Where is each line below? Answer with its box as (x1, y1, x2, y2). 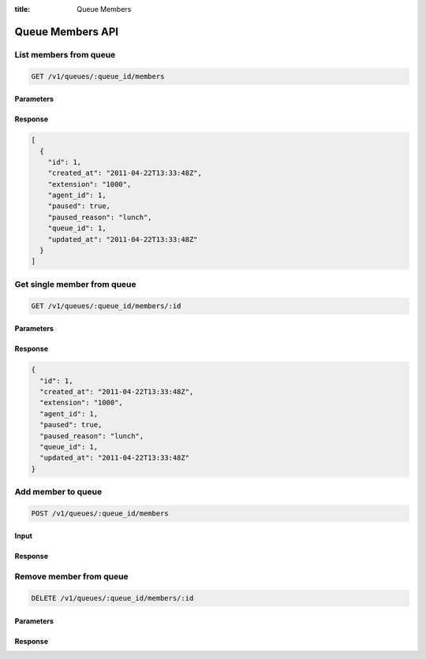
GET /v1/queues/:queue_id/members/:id (31, 301, 181, 311)
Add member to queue (14, 486, 103, 497)
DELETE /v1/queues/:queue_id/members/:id (31, 594, 194, 602)
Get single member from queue (14, 278, 137, 289)
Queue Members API (14, 24, 118, 39)
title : (14, 5, 31, 13)
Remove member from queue (14, 572, 129, 583)
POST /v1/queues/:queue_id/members (31, 508, 169, 518)
